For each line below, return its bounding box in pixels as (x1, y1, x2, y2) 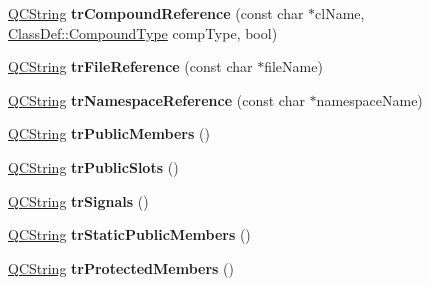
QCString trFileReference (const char (8, 56, 253, 77)
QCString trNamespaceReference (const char (8, 89, 305, 110)
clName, (315, 3, 365, 23)
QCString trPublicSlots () (8, 156, 179, 177)
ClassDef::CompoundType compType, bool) (8, 22, 278, 43)
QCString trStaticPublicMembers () (8, 224, 251, 245)
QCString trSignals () (8, 190, 149, 211)
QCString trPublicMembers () (8, 123, 210, 144)
